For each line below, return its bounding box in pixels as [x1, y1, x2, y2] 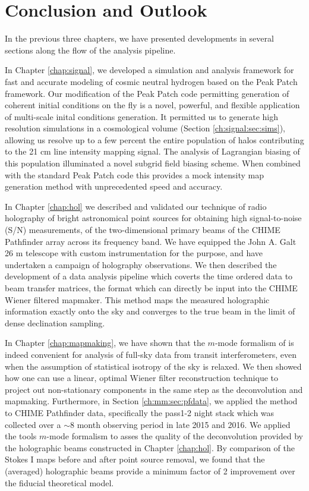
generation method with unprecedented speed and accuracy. [5, 180, 223, 193]
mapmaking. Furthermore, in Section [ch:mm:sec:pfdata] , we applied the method [5, 395, 298, 407]
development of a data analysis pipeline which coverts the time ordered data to [5, 270, 293, 282]
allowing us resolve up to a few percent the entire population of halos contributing [5, 133, 304, 146]
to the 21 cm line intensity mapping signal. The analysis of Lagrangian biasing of [5, 145, 300, 158]
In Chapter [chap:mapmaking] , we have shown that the [5, 336, 205, 349]
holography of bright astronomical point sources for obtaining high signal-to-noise [5, 212, 302, 224]
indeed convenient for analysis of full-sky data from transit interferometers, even [5, 348, 297, 360]
